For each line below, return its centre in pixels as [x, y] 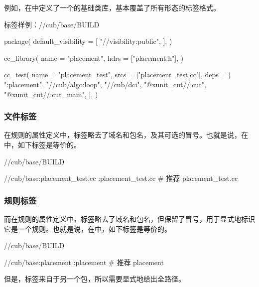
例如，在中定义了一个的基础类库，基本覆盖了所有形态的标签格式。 [112, 7]
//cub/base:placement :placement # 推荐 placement [84, 262]
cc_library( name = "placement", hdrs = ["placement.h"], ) [94, 58]
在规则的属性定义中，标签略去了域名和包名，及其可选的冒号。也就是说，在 [126, 135]
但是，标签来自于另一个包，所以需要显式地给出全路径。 [95, 279]
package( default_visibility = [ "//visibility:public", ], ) [88, 41]
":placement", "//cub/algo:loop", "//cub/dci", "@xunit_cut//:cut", [105, 84]
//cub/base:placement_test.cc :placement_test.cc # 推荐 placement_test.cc [121, 178]
